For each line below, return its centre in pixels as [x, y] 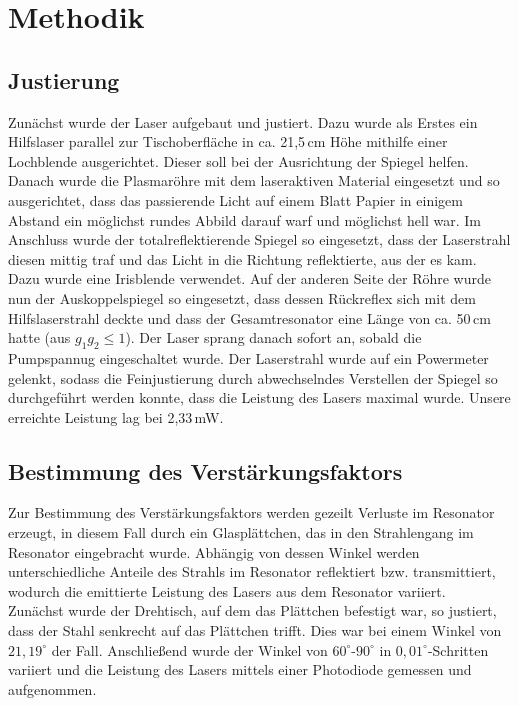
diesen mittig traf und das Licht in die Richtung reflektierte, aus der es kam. [242, 258]
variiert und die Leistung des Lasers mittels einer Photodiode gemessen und [240, 669]
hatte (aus [39, 337]
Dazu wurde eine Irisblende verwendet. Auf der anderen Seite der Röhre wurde [249, 278]
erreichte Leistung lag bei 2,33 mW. [116, 416]
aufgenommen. [52, 688]
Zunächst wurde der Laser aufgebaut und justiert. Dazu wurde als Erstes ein [243, 121]
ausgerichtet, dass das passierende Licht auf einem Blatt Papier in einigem [235, 199]
